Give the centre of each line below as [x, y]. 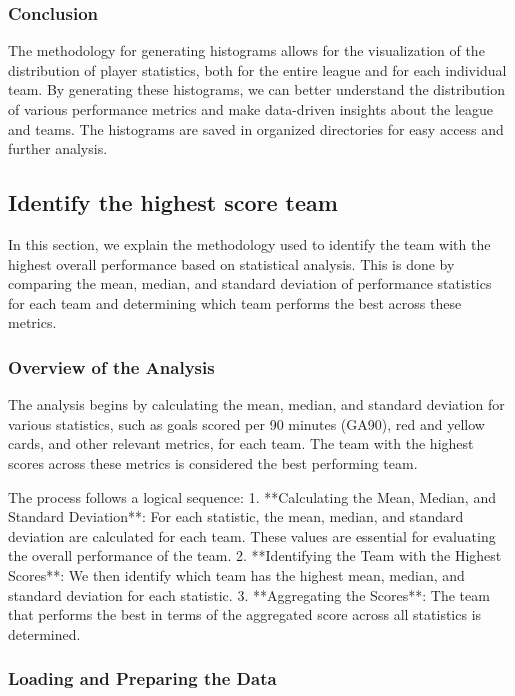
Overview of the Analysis [111, 366]
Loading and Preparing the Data [142, 678]
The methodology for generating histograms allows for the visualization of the [246, 50]
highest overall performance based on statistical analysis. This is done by [231, 263]
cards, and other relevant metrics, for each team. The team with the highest [241, 443]
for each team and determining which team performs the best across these [235, 302]
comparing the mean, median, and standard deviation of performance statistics [250, 283]
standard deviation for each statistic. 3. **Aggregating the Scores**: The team [249, 594]
